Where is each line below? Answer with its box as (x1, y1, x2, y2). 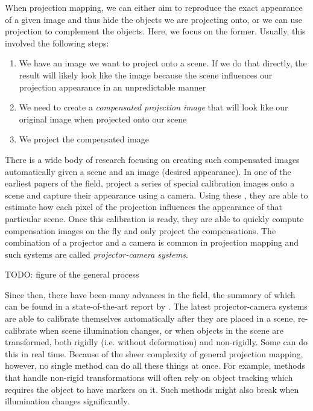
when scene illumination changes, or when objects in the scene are (39, 323, 283, 336)
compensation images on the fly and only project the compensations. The (5, 224, 276, 237)
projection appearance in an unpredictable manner (19, 80, 206, 93)
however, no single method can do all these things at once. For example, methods (5, 359, 305, 372)
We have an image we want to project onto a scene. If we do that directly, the (19, 57, 307, 69)
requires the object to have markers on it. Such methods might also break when (5, 383, 299, 395)
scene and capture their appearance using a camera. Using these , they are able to (5, 188, 308, 201)
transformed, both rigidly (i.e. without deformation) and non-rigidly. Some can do (5, 336, 308, 348)
